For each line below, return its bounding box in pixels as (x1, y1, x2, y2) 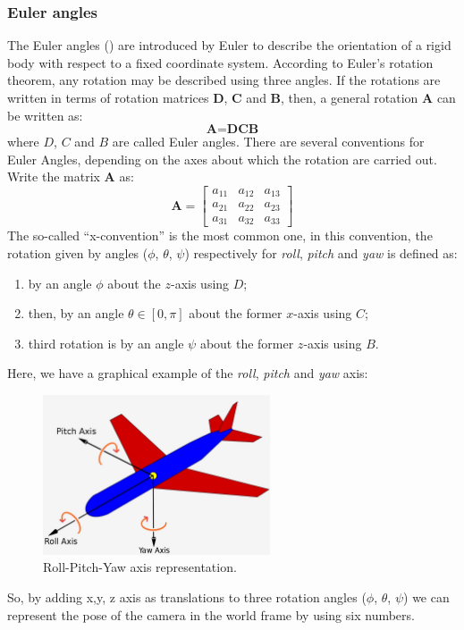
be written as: (7, 105, 83, 124)
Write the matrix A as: (7, 167, 134, 186)
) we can (403, 588, 450, 607)
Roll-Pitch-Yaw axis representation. (43, 558, 237, 576)
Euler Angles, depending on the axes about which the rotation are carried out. (7, 149, 437, 168)
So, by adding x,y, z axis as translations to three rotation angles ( (7, 588, 367, 607)
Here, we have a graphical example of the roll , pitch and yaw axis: (7, 364, 368, 382)
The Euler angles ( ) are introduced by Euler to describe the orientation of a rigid (7, 36, 451, 55)
